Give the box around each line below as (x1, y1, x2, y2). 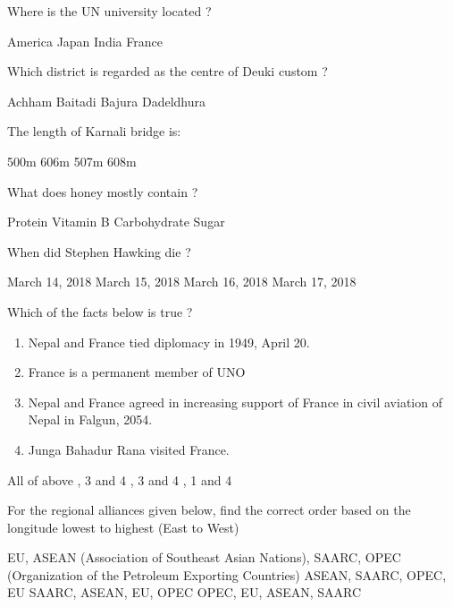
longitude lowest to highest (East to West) (7, 517, 239, 536)
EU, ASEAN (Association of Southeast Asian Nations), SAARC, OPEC (7, 548, 401, 567)
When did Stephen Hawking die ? (7, 242, 191, 261)
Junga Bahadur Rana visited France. (28, 440, 230, 458)
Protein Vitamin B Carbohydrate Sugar (7, 212, 225, 231)
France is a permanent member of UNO (28, 363, 246, 381)
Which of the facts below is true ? (7, 302, 193, 321)
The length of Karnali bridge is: (7, 122, 181, 141)
